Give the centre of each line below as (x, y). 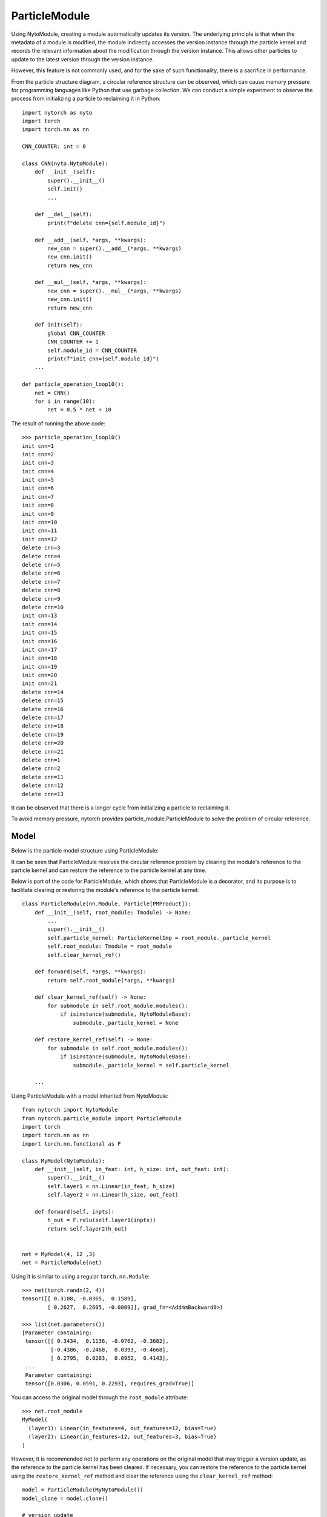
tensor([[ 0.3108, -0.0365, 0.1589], (80, 1299)
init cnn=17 (40, 650)
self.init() (65, 189)
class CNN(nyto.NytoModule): (65, 164)
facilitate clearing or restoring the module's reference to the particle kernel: (105, 890)
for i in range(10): (65, 401)
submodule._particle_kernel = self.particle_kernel (151, 1065)
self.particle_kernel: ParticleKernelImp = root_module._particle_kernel (159, 938)
